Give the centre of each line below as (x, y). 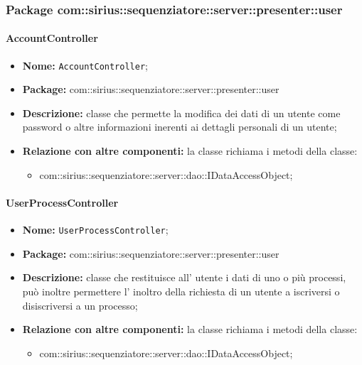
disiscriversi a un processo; (80, 305)
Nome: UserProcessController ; (95, 230)
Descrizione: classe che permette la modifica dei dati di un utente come (181, 113)
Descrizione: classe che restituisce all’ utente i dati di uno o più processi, (184, 277)
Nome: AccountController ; (85, 65)
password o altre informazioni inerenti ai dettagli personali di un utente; (180, 127)
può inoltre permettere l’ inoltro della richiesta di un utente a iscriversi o (181, 291)
